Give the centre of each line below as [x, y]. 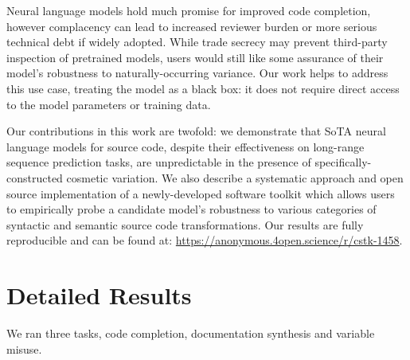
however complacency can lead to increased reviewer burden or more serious [192, 26]
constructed [35, 177]
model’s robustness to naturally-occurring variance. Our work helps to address [197, 73]
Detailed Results [99, 295]
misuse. [24, 348]
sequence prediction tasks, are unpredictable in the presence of [159, 162]
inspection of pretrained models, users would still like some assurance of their [195, 57]
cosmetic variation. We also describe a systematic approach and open [235, 177]
